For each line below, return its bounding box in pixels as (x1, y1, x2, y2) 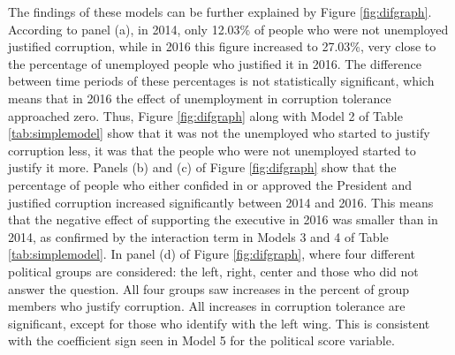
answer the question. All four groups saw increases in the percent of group (8, 279, 410, 298)
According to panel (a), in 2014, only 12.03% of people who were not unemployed (8, 19, 449, 38)
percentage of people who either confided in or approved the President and (8, 175, 413, 193)
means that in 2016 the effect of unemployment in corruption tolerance (8, 88, 391, 107)
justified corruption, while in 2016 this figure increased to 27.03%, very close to (8, 37, 436, 56)
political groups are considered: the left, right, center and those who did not (8, 261, 419, 280)
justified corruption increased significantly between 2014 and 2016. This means (8, 193, 434, 211)
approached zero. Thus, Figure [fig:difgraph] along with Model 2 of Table (8, 106, 403, 125)
